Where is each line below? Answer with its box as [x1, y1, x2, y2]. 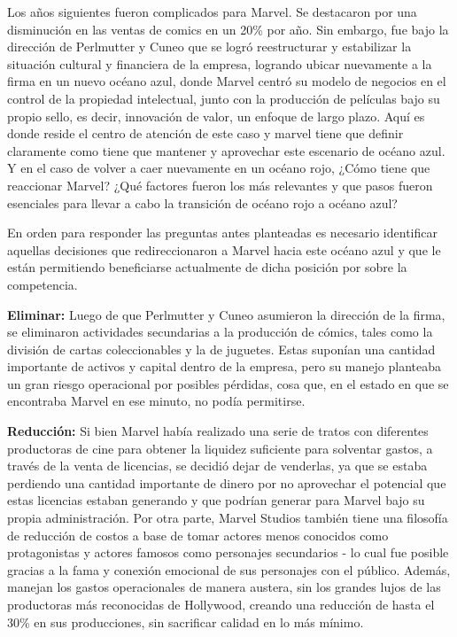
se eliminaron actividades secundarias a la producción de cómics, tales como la [7, 322, 433, 341]
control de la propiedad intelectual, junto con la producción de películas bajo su [7, 89, 440, 107]
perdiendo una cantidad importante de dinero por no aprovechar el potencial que [7, 473, 446, 492]
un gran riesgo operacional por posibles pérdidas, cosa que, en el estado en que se [7, 374, 449, 392]
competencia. [7, 275, 78, 293]
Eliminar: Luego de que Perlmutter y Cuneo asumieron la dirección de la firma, [7, 305, 445, 323]
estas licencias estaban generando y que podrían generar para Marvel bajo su [7, 491, 425, 509]
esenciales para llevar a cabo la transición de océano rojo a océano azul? [7, 193, 398, 212]
